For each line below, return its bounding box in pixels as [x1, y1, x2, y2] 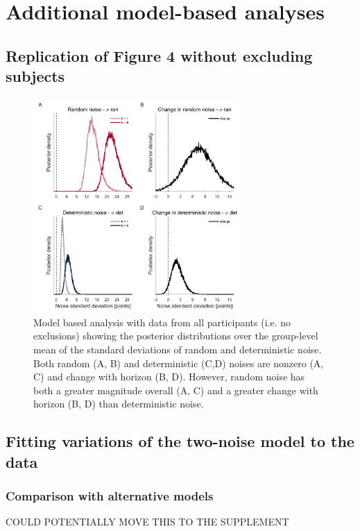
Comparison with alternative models [6, 487, 214, 505]
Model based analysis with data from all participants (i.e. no [33, 314, 291, 329]
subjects [6, 65, 65, 87]
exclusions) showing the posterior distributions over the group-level [33, 328, 318, 343]
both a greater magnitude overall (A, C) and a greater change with [33, 382, 318, 397]
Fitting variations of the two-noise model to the [6, 430, 354, 452]
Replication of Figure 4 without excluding [6, 44, 313, 66]
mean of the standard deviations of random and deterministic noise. [33, 342, 322, 356]
